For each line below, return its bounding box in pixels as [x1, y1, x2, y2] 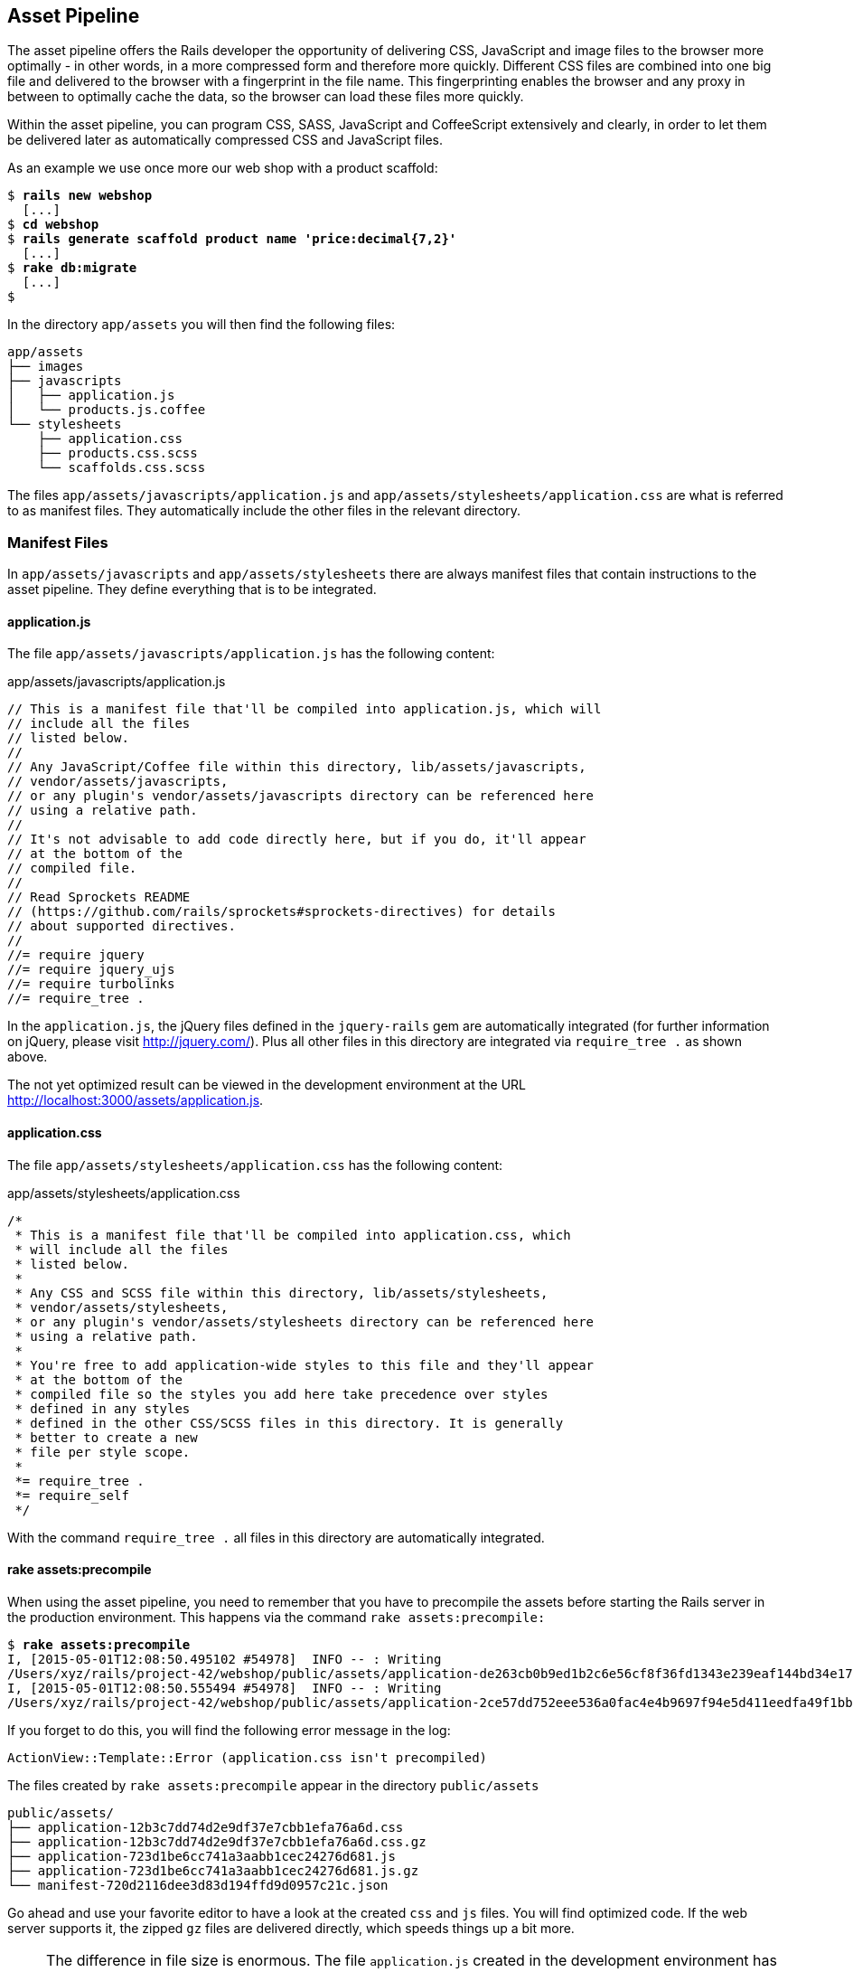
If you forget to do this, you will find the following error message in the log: [7, 1722, 451, 1738]
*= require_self [14, 1487, 129, 1503]
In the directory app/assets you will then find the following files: [7, 316, 396, 333]
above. [7, 1049, 48, 1065]
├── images [7, 359, 84, 374]
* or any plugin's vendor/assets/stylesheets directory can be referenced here [14, 1314, 595, 1329]
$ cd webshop [7, 217, 99, 232]
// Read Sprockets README [7, 890, 191, 905]
